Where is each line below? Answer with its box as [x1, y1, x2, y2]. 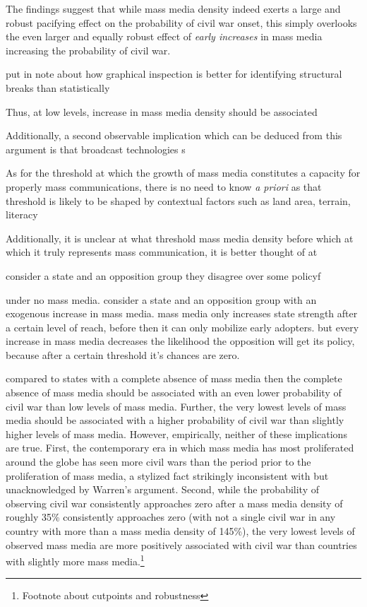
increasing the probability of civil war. [6, 42, 171, 57]
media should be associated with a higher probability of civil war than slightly [6, 413, 344, 428]
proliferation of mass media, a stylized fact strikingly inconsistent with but [6, 468, 329, 483]
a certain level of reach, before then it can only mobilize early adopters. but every [6, 319, 359, 334]
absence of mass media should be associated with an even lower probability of [6, 385, 342, 400]
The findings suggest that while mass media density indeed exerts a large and [6, 1, 341, 16]
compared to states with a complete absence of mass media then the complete [6, 371, 342, 386]
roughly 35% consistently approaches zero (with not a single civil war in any [6, 509, 336, 524]
